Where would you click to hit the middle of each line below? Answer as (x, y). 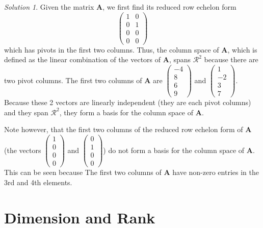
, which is (242, 49)
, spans (180, 59)
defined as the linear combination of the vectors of (83, 59)
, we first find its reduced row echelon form (169, 7)
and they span (26, 112)
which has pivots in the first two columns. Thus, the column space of (112, 49)
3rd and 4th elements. (38, 182)
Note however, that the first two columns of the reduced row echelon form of (124, 129)
